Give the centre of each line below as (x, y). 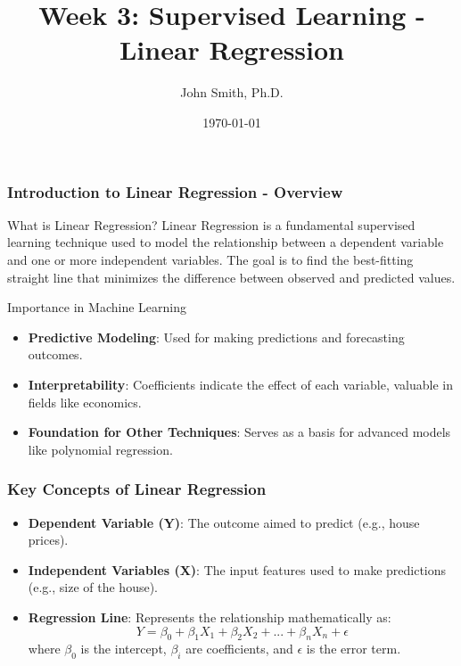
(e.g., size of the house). (93, 587)
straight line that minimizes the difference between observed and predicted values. (231, 277)
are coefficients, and (239, 649)
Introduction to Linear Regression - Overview (175, 191)
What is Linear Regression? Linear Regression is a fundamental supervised (211, 224)
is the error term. (354, 649)
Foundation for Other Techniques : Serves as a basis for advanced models (239, 432)
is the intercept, (123, 649)
